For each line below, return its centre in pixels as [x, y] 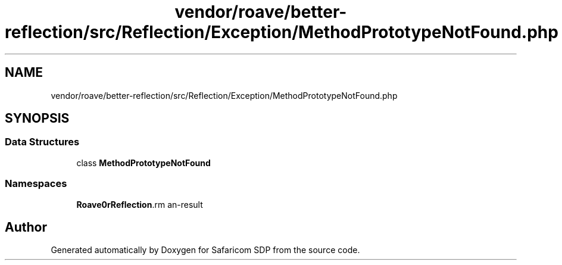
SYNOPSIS [37, 119]
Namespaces [36, 184]
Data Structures [42, 142]
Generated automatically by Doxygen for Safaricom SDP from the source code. [205, 250]
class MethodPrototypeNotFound [143, 163]
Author [26, 227]
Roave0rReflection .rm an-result [140, 204]
